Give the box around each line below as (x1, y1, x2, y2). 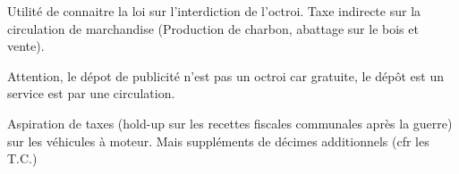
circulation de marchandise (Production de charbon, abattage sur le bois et (7, 19, 419, 37)
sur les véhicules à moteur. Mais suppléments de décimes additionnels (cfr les (7, 131, 429, 150)
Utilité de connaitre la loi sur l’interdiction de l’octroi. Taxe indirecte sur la (7, 2, 421, 20)
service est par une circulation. (7, 84, 175, 103)
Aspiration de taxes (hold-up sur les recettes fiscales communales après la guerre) (7, 113, 453, 132)
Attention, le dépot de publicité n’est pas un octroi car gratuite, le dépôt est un (7, 66, 445, 85)
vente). (7, 37, 45, 55)
